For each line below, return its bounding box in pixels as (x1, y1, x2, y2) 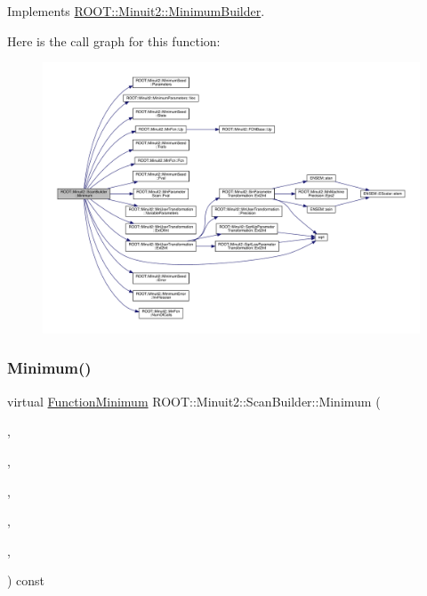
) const (7, 571, 45, 590)
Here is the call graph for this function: (7, 31, 221, 50)
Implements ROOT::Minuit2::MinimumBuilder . (7, 2, 265, 20)
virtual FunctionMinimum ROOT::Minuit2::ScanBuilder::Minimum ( (7, 391, 381, 410)
